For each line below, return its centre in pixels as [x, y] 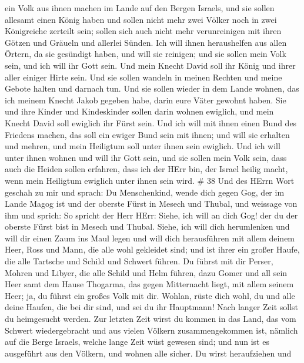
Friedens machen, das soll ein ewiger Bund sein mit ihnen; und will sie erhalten [147, 134]
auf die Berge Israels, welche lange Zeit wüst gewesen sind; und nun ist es [137, 342]
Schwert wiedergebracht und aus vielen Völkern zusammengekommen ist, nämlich [151, 330]
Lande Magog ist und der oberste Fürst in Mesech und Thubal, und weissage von [151, 204]
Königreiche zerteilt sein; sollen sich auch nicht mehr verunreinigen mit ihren [143, 31]
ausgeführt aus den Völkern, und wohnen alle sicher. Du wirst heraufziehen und [148, 353]
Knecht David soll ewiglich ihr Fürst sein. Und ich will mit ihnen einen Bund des [151, 122]
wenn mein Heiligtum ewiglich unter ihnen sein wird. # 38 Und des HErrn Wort [150, 180]
